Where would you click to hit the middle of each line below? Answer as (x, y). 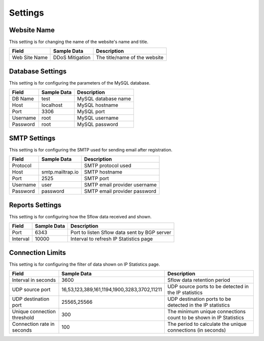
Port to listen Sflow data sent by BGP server (121, 233)
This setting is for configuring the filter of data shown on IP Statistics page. (85, 264)
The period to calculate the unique (207, 324)
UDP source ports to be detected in (208, 287)
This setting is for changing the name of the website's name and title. (79, 42)
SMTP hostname (103, 172)
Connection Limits (37, 252)
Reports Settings (35, 205)
